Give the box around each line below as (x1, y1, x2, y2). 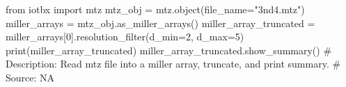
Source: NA (6, 70, 55, 84)
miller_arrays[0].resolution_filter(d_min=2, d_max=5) (6, 29, 244, 44)
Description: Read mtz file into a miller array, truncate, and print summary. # (6, 56, 341, 71)
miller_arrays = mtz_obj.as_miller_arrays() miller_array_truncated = (6, 15, 315, 30)
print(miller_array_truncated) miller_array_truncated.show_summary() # (6, 42, 332, 57)
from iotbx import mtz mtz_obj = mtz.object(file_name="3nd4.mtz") (6, 2, 305, 16)
